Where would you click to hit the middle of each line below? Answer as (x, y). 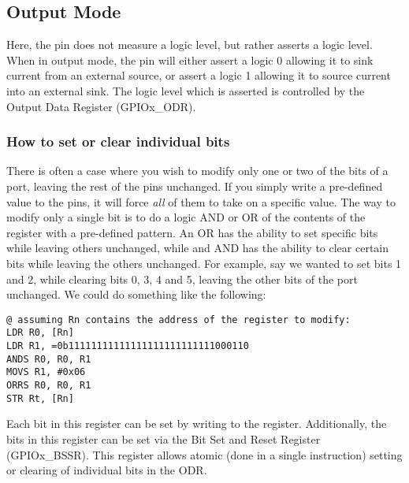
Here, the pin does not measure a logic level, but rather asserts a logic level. (190, 45)
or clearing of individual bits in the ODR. (107, 470)
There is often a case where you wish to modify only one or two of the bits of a (197, 171)
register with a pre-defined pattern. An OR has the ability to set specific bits (192, 232)
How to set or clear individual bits (118, 141)
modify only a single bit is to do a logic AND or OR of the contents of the (186, 217)
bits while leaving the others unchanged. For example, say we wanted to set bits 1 (204, 263)
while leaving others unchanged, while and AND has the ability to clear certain (198, 248)
